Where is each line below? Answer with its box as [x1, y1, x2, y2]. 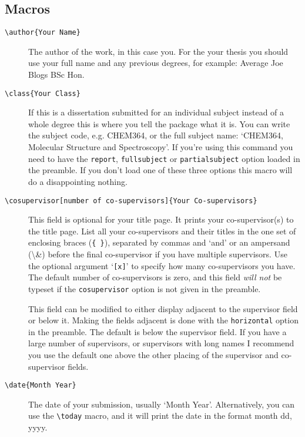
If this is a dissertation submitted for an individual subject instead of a [28, 106, 284, 118]
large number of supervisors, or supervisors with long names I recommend [28, 337, 294, 349]
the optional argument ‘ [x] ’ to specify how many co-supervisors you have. [28, 259, 296, 272]
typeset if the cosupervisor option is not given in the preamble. [28, 282, 261, 294]
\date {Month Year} [5, 381, 76, 390]
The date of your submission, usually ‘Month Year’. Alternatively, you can [28, 398, 295, 410]
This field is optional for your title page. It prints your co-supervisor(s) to [28, 213, 294, 226]
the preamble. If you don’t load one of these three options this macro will [28, 164, 293, 176]
